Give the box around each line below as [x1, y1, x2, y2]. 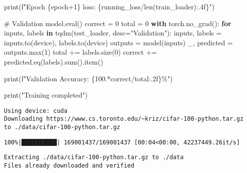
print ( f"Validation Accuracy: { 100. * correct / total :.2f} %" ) [4, 73, 173, 83]
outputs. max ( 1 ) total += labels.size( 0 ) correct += [4, 47, 157, 57]
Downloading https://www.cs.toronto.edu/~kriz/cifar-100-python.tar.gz [4, 115, 244, 123]
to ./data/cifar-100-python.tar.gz [4, 124, 121, 131]
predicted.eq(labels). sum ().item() [4, 56, 103, 67]
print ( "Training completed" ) [4, 90, 88, 100]
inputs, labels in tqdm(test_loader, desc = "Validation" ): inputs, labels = [4, 28, 222, 38]
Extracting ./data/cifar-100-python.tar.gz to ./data [4, 154, 184, 161]
